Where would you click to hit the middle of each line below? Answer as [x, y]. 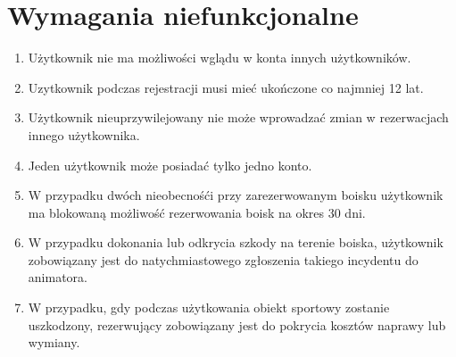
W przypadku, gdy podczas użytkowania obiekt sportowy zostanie [209, 307]
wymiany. [54, 342]
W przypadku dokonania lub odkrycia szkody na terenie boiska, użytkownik [236, 242]
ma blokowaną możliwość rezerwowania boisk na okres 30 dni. [197, 212]
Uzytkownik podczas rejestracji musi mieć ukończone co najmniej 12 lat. [226, 87]
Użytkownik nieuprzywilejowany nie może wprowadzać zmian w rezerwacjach [238, 117]
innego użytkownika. [84, 134]
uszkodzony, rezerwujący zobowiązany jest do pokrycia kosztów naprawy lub [237, 324]
